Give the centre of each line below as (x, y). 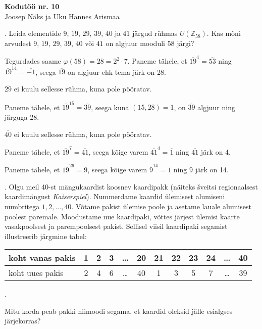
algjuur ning (216, 107)
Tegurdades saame (33, 61)
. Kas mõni (224, 33)
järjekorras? (23, 321)
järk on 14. (212, 170)
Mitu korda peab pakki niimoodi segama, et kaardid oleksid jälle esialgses (119, 311)
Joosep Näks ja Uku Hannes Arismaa (62, 16)
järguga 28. (22, 116)
